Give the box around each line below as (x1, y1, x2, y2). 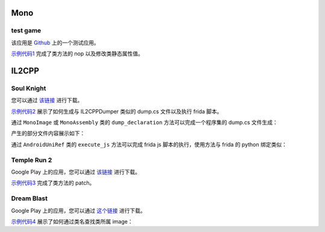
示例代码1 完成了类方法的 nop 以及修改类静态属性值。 (11, 50, 144, 57)
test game (11, 26, 42, 35)
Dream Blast (11, 194, 48, 203)
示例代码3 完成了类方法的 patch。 (11, 179, 95, 186)
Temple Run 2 (11, 156, 52, 164)
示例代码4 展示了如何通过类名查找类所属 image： (11, 218, 134, 225)
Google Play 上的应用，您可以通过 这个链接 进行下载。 (11, 207, 146, 214)
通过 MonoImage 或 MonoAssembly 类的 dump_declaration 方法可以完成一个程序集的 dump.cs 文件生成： (11, 119, 278, 126)
